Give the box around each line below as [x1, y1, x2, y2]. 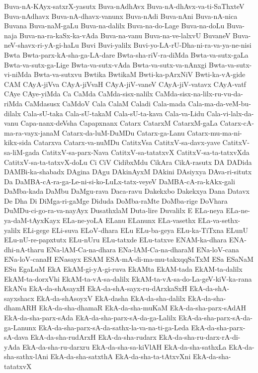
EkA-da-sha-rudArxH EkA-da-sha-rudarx [30, 332, 157, 342]
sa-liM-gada [4, 147, 40, 157]
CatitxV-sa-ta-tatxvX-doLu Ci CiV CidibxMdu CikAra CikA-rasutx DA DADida [4, 156, 252, 167]
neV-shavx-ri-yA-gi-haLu [4, 40, 79, 50]
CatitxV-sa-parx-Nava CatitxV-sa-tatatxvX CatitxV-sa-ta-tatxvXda [41, 147, 250, 157]
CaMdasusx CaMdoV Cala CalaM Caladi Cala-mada [24, 98, 186, 108]
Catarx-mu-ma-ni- [187, 127, 242, 138]
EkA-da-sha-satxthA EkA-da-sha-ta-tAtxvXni [50, 351, 191, 362]
